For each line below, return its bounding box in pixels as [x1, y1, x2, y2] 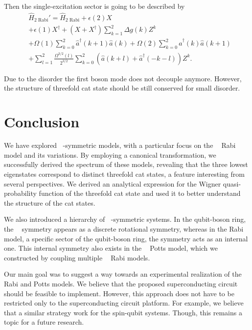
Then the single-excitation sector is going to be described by [4, 1, 185, 11]
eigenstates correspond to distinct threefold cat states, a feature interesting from [4, 168, 245, 179]
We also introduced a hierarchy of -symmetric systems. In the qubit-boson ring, [4, 214, 246, 224]
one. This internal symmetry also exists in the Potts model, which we [4, 243, 218, 253]
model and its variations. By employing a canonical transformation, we [4, 149, 216, 160]
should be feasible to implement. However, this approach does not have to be [4, 288, 234, 298]
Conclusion [4, 112, 80, 132]
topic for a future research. [4, 317, 84, 327]
